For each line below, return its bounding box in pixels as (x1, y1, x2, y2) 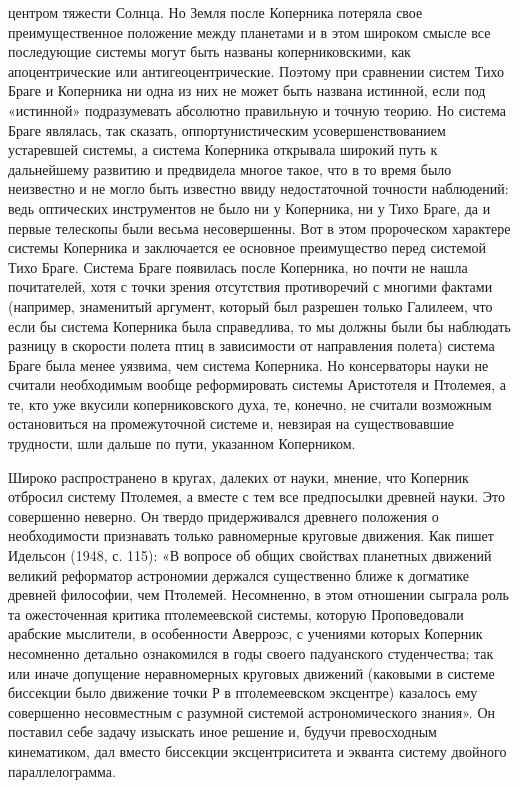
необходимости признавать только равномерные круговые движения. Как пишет (8, 525, 494, 546)
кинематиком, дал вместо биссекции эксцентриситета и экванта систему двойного (8, 740, 507, 761)
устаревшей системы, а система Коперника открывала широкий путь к (8, 139, 438, 160)
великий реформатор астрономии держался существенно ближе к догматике (8, 564, 469, 585)
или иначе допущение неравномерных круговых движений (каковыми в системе (8, 662, 495, 683)
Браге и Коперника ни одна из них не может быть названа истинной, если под (8, 80, 486, 101)
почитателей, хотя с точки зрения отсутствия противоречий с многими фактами (8, 276, 493, 297)
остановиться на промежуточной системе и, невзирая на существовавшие (8, 413, 455, 434)
